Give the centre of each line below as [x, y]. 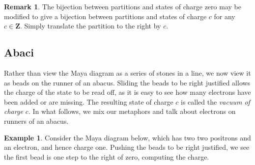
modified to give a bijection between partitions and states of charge [105, 16]
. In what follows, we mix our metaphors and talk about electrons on [132, 111]
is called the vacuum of [215, 101]
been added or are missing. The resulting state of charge [89, 101]
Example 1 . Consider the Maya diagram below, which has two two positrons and [127, 137]
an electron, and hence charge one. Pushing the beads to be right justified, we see [127, 147]
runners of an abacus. [36, 121]
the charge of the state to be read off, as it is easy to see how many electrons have [127, 92]
